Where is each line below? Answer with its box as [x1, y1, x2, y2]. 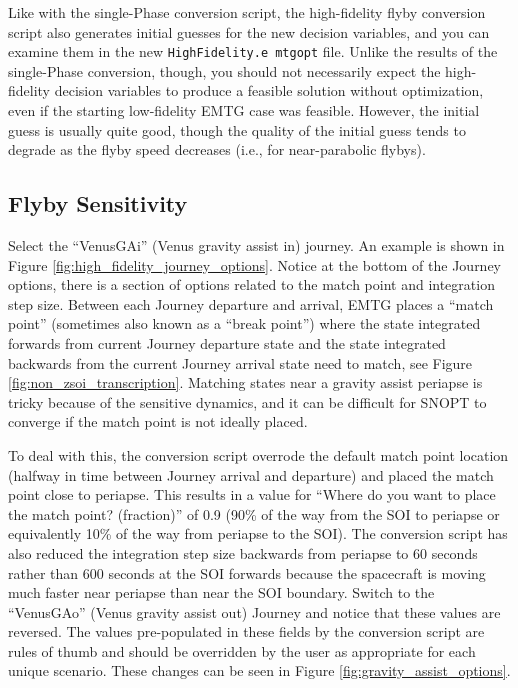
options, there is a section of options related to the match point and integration [8, 274, 495, 295]
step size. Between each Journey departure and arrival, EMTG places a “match [8, 293, 494, 314]
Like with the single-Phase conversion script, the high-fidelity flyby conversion [8, 2, 486, 22]
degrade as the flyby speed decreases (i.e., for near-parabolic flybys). [8, 139, 426, 160]
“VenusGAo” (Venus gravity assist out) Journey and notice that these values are [8, 601, 501, 622]
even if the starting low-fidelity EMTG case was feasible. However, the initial [8, 100, 480, 121]
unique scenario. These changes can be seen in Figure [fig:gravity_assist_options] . [8, 660, 511, 681]
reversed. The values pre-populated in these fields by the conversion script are [8, 621, 485, 642]
